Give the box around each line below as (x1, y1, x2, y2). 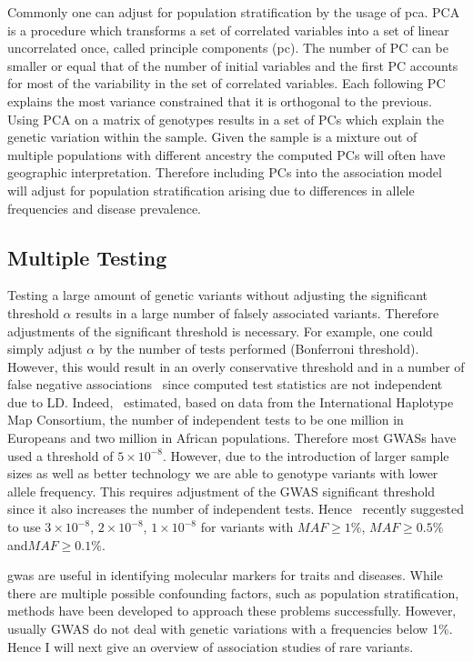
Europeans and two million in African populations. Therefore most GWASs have (7, 428, 457, 447)
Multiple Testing (7, 243, 167, 271)
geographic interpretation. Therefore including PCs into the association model (7, 163, 442, 182)
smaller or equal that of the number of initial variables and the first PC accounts (7, 55, 458, 75)
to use (7, 517, 41, 537)
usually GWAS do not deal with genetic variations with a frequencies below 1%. (7, 619, 453, 638)
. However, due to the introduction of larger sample (163, 446, 449, 465)
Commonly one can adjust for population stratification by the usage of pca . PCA (7, 3, 460, 21)
